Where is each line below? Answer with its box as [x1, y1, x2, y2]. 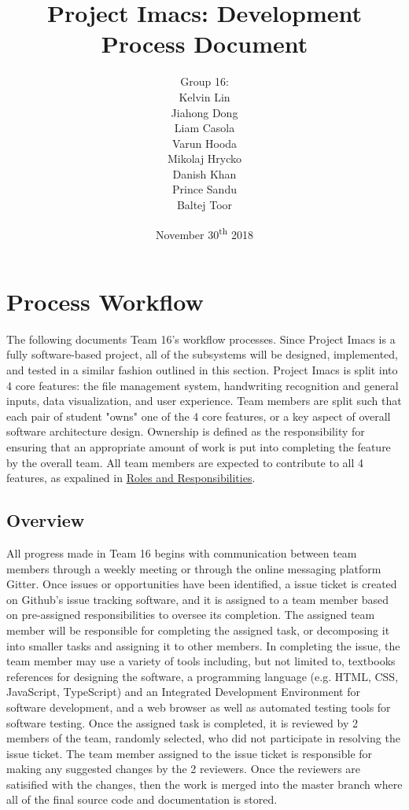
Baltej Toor [176, 197, 233, 213]
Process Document [101, 28, 308, 60]
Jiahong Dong [171, 104, 238, 120]
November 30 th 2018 [156, 223, 253, 242]
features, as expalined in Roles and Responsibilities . [6, 469, 256, 486]
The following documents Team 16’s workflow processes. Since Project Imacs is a [6, 330, 396, 347]
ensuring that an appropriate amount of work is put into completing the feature [6, 439, 391, 455]
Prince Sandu [172, 181, 237, 197]
